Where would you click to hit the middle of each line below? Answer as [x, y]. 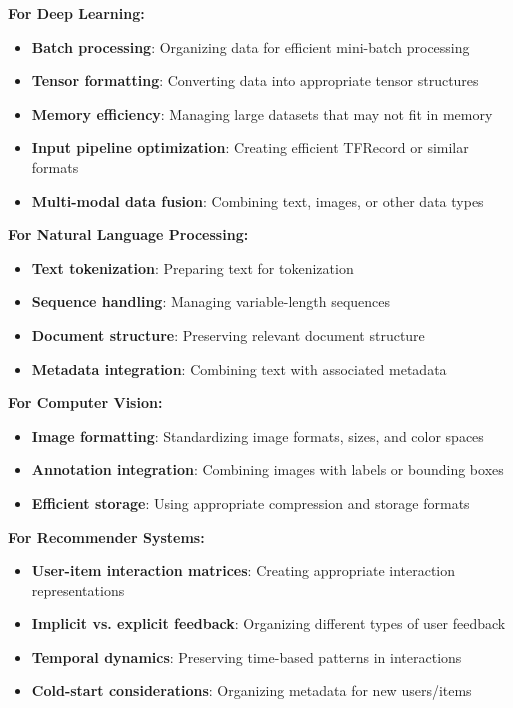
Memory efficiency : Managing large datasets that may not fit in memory [262, 113]
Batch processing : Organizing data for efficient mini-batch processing [250, 46]
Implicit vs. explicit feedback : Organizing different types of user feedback [268, 623]
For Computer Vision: [85, 402]
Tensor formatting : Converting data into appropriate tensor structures [255, 80]
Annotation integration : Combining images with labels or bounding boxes [267, 469]
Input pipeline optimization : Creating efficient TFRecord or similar [250, 147]
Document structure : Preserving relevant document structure [228, 334]
